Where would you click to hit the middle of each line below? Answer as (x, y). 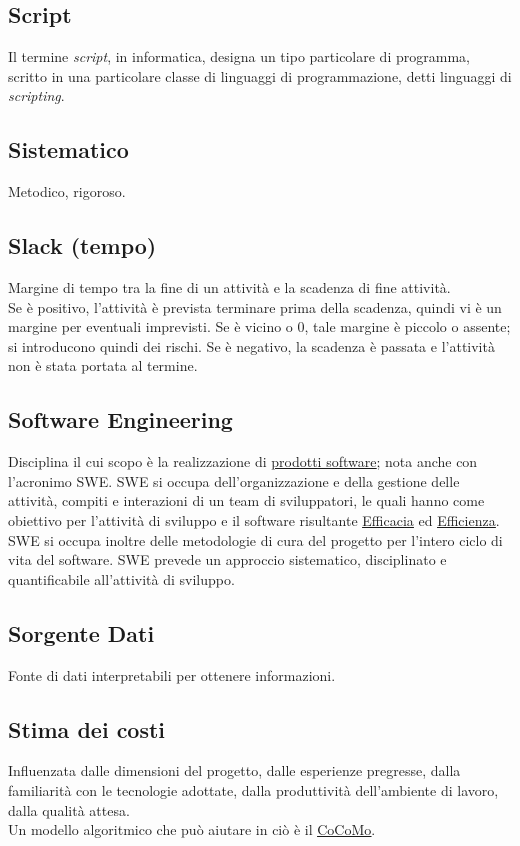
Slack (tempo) (82, 245)
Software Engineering (120, 419)
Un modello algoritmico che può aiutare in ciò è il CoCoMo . (192, 829)
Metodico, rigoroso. (67, 191)
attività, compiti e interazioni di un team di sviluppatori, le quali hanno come (246, 500)
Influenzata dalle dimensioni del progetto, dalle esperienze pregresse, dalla (234, 770)
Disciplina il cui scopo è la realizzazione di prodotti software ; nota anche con (243, 461)
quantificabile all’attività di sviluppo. (121, 578)
